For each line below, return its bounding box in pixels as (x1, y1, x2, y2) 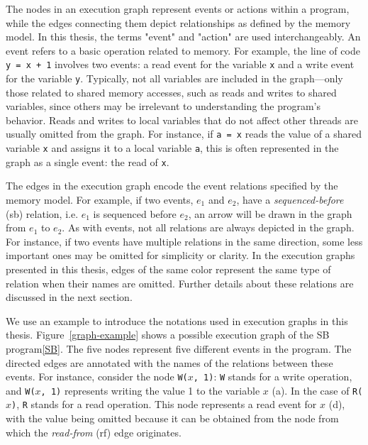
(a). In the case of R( (272, 383, 363, 397)
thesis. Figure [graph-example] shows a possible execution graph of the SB (6, 327, 330, 342)
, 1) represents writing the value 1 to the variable (40, 383, 260, 397)
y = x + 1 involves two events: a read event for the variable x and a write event (6, 57, 355, 72)
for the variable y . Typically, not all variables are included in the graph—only (6, 71, 343, 86)
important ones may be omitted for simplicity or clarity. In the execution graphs (6, 248, 355, 263)
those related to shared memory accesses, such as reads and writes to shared (6, 84, 337, 99)
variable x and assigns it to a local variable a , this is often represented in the (6, 141, 339, 155)
